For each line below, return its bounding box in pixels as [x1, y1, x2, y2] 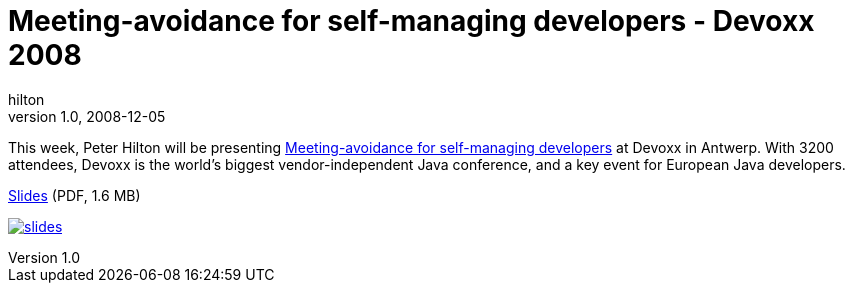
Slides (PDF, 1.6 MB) [8, 186, 141, 204]
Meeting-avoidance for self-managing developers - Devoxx [8, 4, 815, 38]
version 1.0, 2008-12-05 [8, 107, 166, 125]
